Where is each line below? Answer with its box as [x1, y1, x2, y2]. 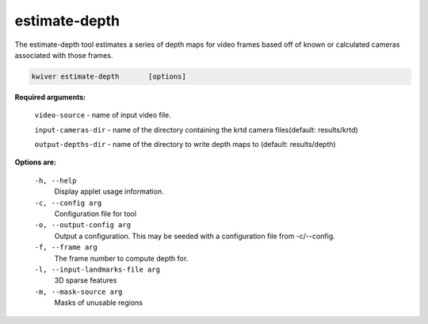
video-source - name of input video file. [34, 110, 171, 120]
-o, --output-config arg [34, 221, 131, 229]
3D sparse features [54, 276, 117, 285]
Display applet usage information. [54, 187, 164, 196]
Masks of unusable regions [54, 298, 143, 307]
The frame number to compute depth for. [54, 253, 189, 263]
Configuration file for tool [54, 209, 137, 218]
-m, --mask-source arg [34, 287, 123, 296]
